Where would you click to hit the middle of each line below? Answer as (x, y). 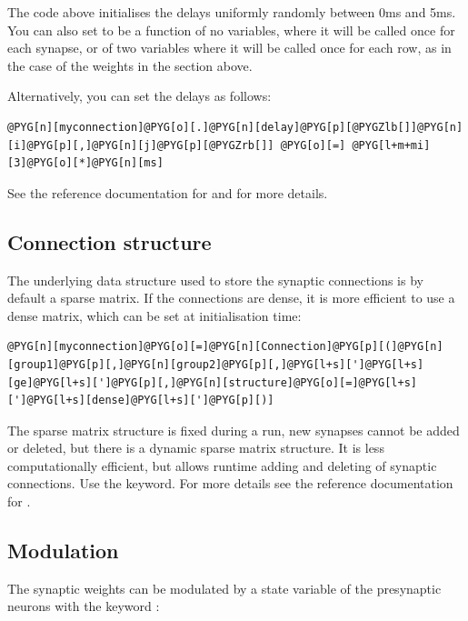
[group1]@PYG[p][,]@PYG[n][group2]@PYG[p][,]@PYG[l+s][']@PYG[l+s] (216, 364)
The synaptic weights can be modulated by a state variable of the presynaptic (224, 588)
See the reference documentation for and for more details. (168, 192)
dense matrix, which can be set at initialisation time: (154, 315)
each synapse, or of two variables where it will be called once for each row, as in (229, 48)
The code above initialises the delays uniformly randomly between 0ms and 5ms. (232, 12)
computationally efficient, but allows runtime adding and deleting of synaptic (222, 465)
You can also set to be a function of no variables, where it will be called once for (231, 30)
